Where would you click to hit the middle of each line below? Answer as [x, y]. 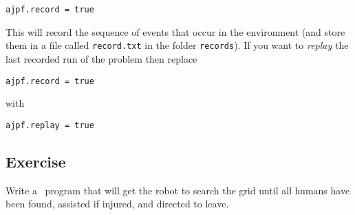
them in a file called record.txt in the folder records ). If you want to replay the [177, 45]
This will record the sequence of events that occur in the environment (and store [175, 31]
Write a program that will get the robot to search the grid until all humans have [178, 190]
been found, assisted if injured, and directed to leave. [117, 204]
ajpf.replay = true [50, 125]
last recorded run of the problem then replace [101, 58]
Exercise [36, 161]
